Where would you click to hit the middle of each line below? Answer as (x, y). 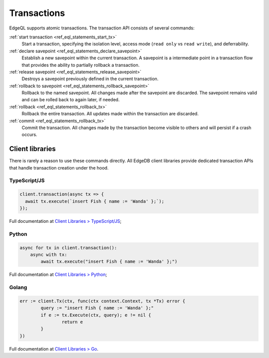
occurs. (29, 135)
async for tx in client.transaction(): (68, 248)
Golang (18, 288)
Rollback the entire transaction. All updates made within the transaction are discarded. (110, 114)
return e (72, 322)
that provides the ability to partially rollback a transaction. (80, 65)
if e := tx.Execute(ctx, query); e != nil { (96, 315)
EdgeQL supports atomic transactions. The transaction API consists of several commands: (102, 28)
